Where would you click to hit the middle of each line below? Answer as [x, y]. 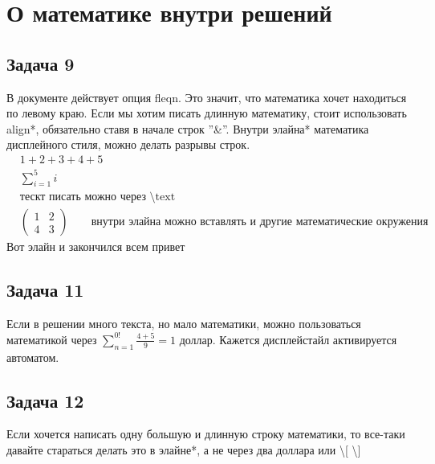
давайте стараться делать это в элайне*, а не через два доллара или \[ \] [184, 449]
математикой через [52, 339]
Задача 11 [45, 290]
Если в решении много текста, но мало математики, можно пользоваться [184, 324]
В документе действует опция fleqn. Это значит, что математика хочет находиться [207, 97]
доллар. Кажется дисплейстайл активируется [288, 339]
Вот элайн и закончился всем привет [96, 246]
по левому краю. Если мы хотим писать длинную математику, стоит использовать [207, 113]
